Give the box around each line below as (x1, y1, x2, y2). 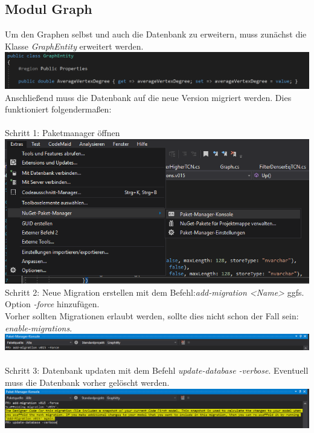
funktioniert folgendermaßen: (5, 103, 112, 116)
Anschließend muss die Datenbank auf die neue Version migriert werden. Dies (5, 91, 292, 103)
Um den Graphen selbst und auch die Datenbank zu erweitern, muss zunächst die (5, 28, 307, 41)
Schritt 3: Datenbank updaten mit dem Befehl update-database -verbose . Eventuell (5, 364, 309, 377)
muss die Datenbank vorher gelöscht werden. (5, 376, 170, 389)
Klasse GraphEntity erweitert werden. (5, 39, 144, 52)
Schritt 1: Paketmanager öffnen (5, 126, 120, 139)
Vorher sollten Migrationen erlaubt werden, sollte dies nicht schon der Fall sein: (5, 309, 299, 322)
